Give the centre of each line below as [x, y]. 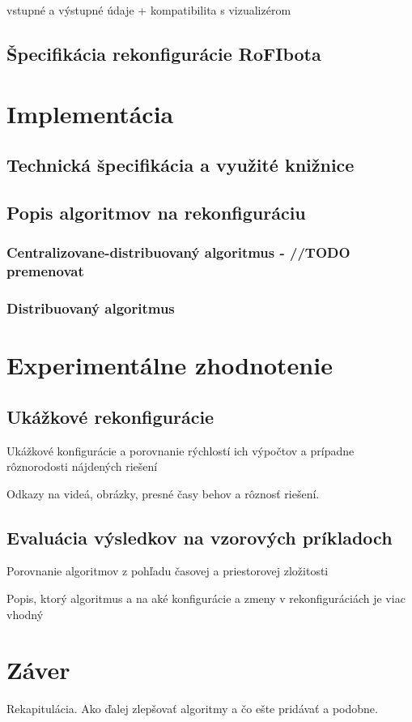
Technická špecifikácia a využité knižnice [181, 165]
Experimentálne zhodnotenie [170, 365]
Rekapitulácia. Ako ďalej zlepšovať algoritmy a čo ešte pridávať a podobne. [192, 709]
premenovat [45, 271]
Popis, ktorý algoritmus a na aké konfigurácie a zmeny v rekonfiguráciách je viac [206, 598]
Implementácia [90, 113]
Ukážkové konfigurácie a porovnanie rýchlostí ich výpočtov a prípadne [181, 450]
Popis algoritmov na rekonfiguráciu [156, 212]
